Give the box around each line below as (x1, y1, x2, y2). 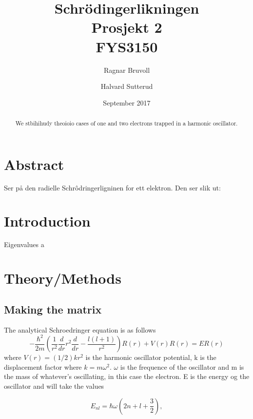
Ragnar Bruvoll (103, 64, 150, 75)
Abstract (4, 154, 64, 174)
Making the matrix (4, 301, 102, 316)
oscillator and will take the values (4, 380, 104, 391)
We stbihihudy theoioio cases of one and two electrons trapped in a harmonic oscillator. (15, 119, 238, 127)
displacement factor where (4, 361, 82, 372)
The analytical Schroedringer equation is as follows (4, 324, 156, 335)
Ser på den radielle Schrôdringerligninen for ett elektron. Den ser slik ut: (4, 182, 221, 192)
